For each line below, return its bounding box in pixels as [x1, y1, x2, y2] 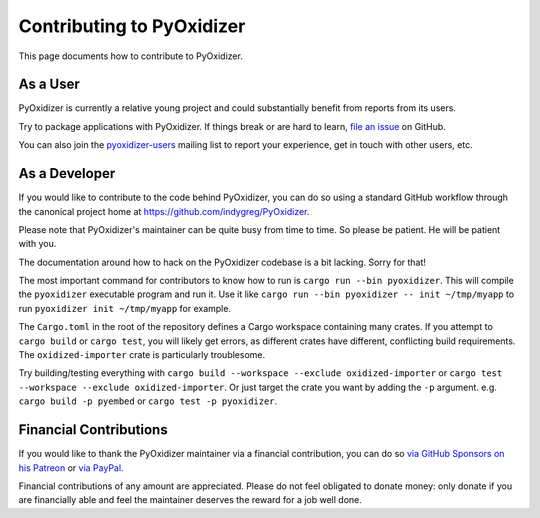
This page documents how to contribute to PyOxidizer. [18, 50, 244, 62]
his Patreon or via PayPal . [18, 461, 124, 474]
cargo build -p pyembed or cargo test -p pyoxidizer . [18, 395, 278, 407]
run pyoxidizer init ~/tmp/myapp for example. [18, 302, 232, 314]
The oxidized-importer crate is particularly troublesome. [18, 349, 266, 361]
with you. [18, 238, 57, 250]
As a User [18, 76, 80, 93]
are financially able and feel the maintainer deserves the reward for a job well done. [18, 494, 362, 506]
